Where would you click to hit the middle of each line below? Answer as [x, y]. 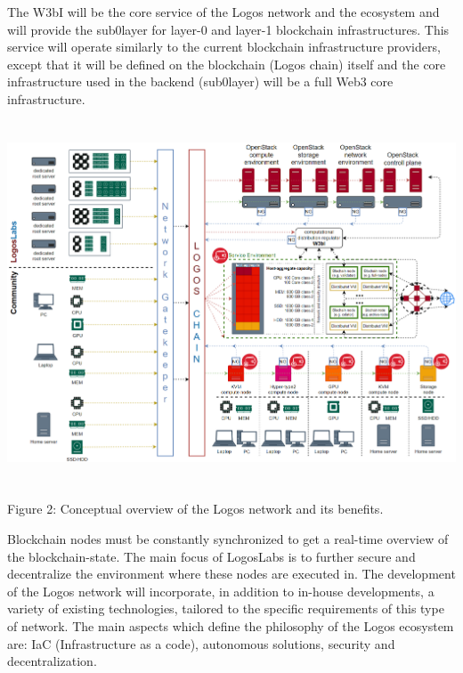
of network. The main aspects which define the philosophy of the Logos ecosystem [231, 625]
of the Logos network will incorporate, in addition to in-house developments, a [221, 591]
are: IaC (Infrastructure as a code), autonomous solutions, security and [201, 643]
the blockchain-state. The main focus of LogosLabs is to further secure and [211, 556]
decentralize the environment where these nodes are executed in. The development [231, 574]
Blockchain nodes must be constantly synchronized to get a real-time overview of [228, 538]
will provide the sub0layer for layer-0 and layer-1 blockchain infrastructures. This [228, 29]
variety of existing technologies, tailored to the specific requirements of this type [226, 608]
